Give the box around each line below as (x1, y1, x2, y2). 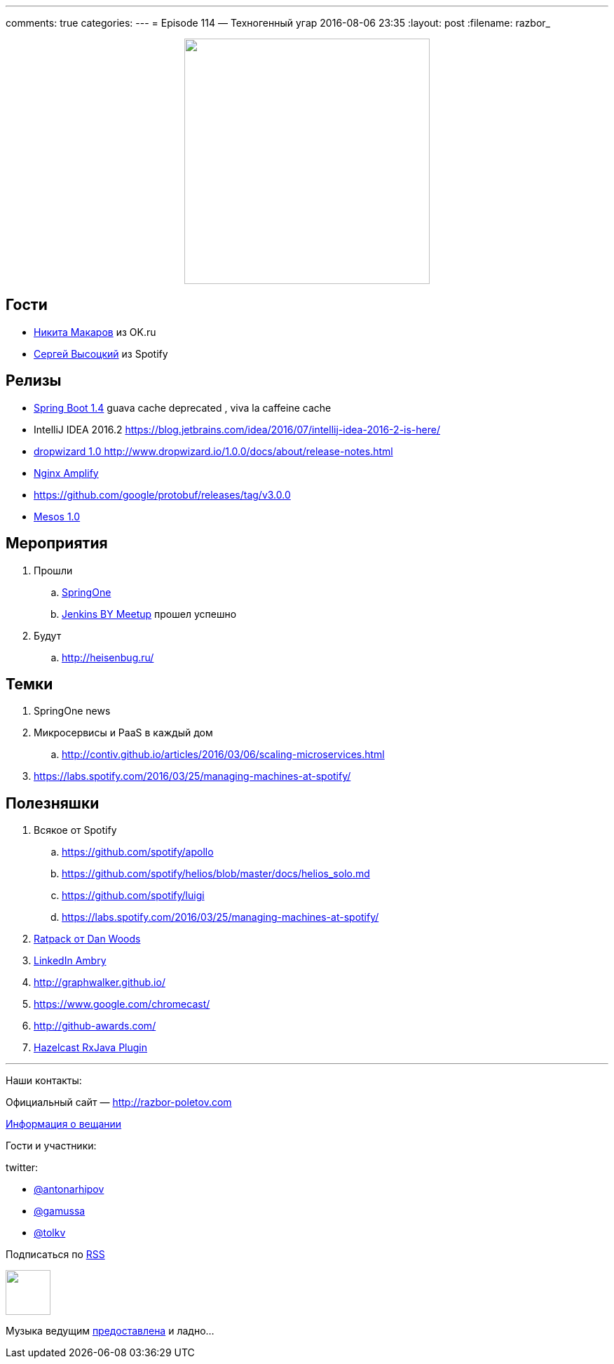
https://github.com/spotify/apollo (62, 846, 214, 858)
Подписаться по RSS (6, 1248, 105, 1261)
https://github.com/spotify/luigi (62, 889, 205, 902)
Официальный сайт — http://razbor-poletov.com (6, 1096, 232, 1109)
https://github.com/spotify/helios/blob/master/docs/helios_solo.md (62, 867, 370, 880)
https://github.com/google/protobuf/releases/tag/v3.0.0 (34, 488, 291, 501)
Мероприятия (6, 534, 108, 553)
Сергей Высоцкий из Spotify (34, 347, 168, 360)
